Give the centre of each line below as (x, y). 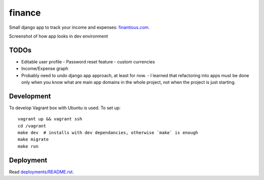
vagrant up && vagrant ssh (50, 119)
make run (28, 146)
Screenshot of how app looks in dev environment (58, 36)
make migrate (33, 140)
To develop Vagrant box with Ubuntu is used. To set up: (65, 108)
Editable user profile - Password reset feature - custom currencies (88, 61)
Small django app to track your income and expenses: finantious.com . (79, 27)
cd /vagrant (32, 126)
